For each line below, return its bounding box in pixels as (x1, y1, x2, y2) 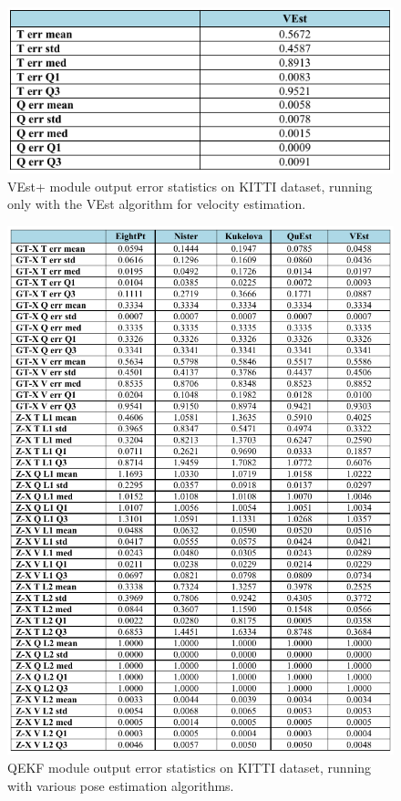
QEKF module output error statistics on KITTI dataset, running (7, 758, 372, 776)
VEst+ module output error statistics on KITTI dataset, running (7, 176, 373, 195)
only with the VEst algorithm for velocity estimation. (7, 194, 306, 213)
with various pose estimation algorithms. (7, 775, 234, 795)
